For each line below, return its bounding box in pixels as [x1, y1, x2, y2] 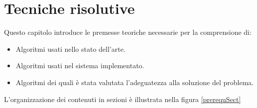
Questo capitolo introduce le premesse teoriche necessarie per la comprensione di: [4, 27, 252, 37]
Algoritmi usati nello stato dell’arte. [15, 43, 126, 54]
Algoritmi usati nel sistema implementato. [15, 60, 144, 71]
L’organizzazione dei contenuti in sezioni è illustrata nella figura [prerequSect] [4, 94, 241, 104]
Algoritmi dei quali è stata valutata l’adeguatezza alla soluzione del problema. [15, 77, 254, 87]
